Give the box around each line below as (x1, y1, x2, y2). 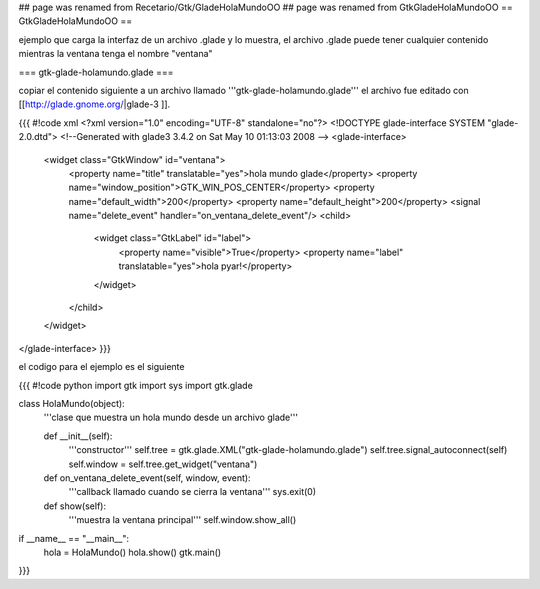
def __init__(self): (43, 430, 113, 442)
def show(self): (43, 500, 107, 512)
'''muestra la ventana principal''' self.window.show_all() (68, 514, 297, 526)
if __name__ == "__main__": (18, 532, 130, 544)
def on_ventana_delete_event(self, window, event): (43, 471, 251, 484)
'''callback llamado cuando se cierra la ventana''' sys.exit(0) (68, 486, 317, 498)
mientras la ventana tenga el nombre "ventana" (18, 48, 214, 60)
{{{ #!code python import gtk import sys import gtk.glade (18, 379, 254, 391)
